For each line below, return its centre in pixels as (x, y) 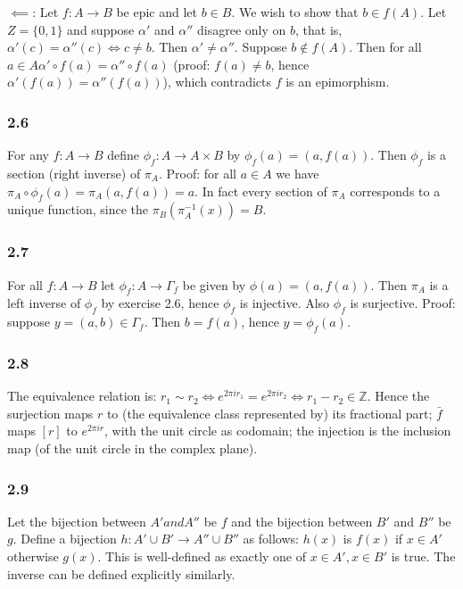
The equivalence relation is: (82, 396)
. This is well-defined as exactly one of (202, 556)
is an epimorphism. (338, 82)
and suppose (101, 29)
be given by (214, 284)
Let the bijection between (77, 521)
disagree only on (242, 29)
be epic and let (157, 12)
